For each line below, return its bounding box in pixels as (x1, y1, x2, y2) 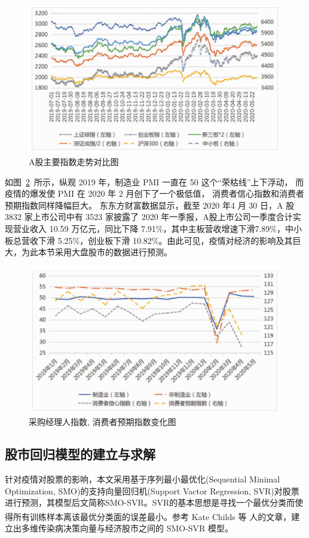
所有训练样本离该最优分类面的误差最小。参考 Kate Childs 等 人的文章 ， (13, 510, 292, 522)
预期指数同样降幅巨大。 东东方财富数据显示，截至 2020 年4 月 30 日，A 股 (5, 198, 295, 211)
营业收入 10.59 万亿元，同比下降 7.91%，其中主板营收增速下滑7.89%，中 (13, 222, 293, 234)
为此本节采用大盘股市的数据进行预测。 (21, 246, 172, 258)
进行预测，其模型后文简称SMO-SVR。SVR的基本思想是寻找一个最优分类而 (5, 496, 295, 509)
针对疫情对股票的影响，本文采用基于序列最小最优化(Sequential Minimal (5, 472, 280, 485)
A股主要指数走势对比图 (29, 155, 119, 168)
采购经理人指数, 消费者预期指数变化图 (29, 415, 176, 428)
